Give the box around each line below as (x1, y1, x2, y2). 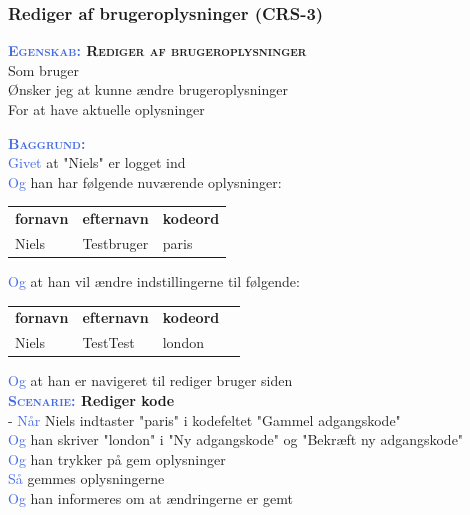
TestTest (82, 332, 135, 353)
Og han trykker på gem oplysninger (8, 448, 226, 469)
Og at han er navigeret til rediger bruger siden (8, 370, 293, 391)
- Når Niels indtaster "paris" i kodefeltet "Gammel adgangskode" (8, 409, 401, 430)
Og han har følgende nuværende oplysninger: (8, 171, 282, 192)
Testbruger (82, 232, 149, 253)
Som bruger (8, 59, 79, 80)
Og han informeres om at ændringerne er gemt (8, 487, 293, 508)
